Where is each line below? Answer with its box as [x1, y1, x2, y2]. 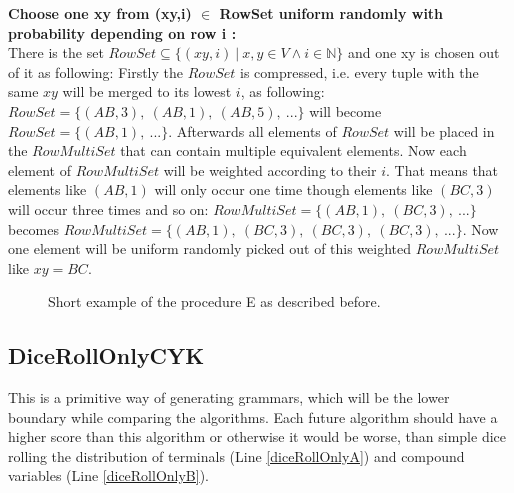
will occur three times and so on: [8, 198, 209, 219]
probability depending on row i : [8, 22, 237, 43]
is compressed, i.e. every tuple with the [240, 61, 479, 82]
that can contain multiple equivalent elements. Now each [120, 140, 467, 161]
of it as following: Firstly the [8, 61, 184, 82]
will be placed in [393, 120, 495, 141]
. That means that [385, 159, 499, 180]
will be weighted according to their [163, 159, 377, 180]
